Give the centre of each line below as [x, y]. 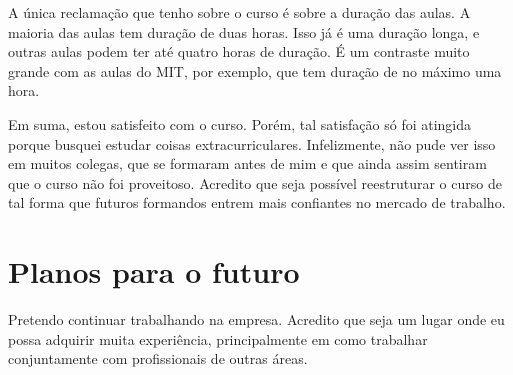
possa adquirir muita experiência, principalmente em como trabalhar [218, 338]
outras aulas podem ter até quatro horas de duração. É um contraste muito [239, 51]
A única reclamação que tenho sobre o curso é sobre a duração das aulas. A [239, 12]
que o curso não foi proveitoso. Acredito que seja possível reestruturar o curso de [255, 182]
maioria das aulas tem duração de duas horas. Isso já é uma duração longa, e [244, 31]
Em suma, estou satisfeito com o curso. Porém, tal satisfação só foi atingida [240, 123]
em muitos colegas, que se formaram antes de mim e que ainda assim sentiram [247, 163]
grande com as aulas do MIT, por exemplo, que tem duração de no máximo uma [255, 70]
